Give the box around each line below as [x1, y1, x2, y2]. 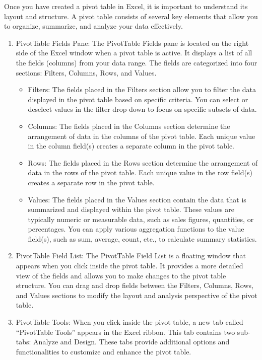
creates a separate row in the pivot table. [28, 177, 155, 187]
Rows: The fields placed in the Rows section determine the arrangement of [28, 157, 258, 168]
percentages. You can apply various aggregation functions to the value [28, 224, 244, 234]
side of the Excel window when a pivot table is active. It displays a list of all [16, 47, 252, 58]
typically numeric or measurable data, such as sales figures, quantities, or [28, 213, 254, 224]
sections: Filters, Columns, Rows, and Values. [16, 67, 157, 78]
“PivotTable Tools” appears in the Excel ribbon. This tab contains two [16, 326, 235, 337]
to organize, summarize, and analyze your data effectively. [4, 21, 183, 31]
